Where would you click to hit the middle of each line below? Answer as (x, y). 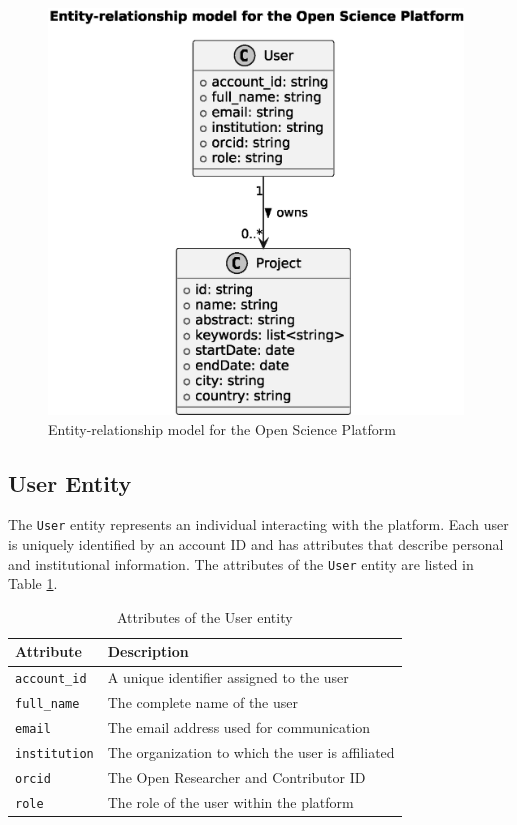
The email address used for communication (239, 727)
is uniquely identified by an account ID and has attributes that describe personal (256, 544)
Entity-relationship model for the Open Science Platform (222, 428)
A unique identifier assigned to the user (228, 677)
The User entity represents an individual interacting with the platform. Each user (258, 524)
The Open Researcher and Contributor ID (236, 776)
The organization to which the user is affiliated (251, 752)
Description (148, 651)
